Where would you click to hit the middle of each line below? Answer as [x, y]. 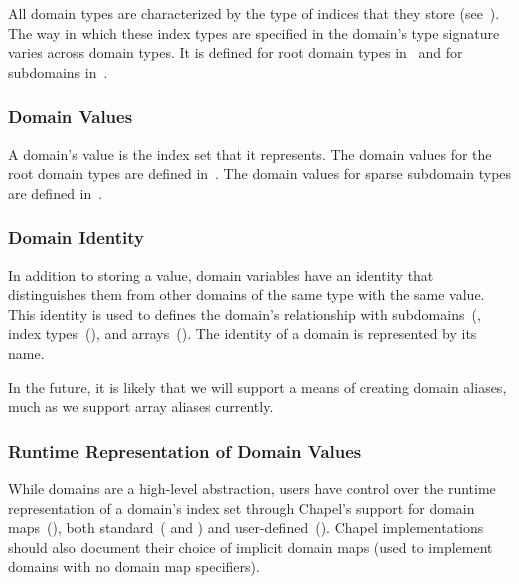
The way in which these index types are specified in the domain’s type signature [254, 32]
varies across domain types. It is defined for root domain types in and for [235, 52]
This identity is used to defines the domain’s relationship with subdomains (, [244, 313]
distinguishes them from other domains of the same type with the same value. [246, 294]
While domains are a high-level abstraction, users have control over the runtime [252, 487]
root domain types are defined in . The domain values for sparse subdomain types [260, 173]
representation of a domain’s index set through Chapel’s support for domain [241, 507]
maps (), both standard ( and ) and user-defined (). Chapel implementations [246, 527]
